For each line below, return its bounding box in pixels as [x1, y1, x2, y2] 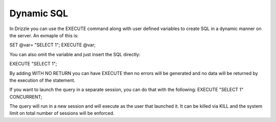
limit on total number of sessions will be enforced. [9, 110, 114, 116]
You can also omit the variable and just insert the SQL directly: [9, 51, 141, 57]
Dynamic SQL [9, 8, 68, 19]
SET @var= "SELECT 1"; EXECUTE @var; [9, 42, 96, 48]
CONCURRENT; [9, 93, 42, 100]
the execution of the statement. [9, 77, 76, 83]
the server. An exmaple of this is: [9, 32, 79, 38]
